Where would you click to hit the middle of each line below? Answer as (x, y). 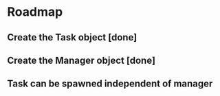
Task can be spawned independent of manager (110, 84)
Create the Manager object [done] (81, 60)
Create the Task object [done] (72, 37)
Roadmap (35, 12)
